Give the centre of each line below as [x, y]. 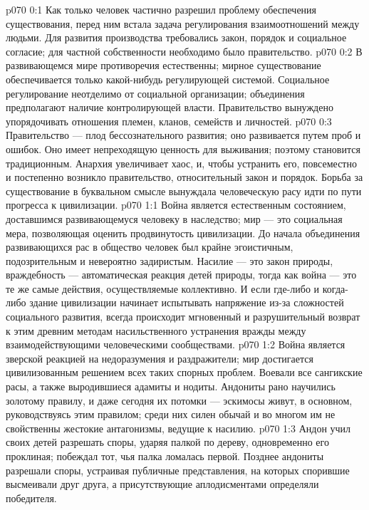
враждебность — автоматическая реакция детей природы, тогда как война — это [181, 275]
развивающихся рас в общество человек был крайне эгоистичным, [150, 247]
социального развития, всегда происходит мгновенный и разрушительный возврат [183, 317]
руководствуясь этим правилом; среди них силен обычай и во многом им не [171, 414]
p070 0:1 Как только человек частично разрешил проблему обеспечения [161, 9]
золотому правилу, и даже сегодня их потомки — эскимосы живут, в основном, [179, 400]
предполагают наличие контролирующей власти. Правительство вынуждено [170, 107]
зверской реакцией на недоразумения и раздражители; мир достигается [160, 358]
